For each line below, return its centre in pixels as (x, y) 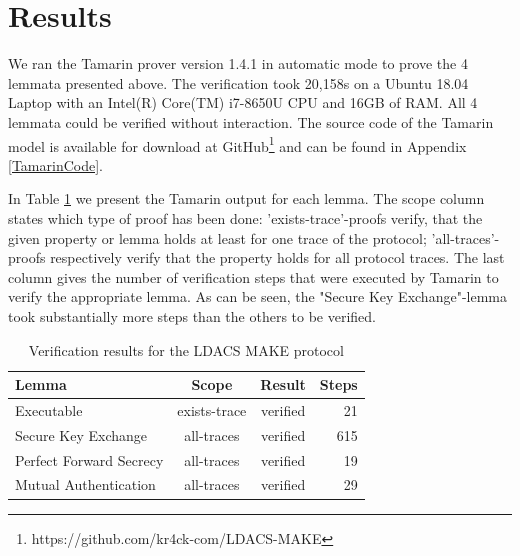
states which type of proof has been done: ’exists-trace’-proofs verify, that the (245, 217)
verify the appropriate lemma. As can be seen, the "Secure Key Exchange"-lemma (257, 296)
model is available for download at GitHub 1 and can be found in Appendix (237, 144)
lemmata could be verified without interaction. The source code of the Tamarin (251, 121)
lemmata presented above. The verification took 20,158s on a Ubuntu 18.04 (238, 82)
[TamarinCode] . (55, 164)
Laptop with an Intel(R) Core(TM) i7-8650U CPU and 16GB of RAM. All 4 (243, 102)
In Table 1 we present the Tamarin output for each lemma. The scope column (246, 198)
